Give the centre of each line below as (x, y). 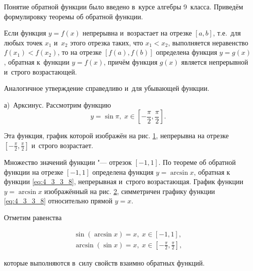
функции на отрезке (34, 172)
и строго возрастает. (62, 145)
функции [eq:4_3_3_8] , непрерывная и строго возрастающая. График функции (124, 181)
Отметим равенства (33, 217)
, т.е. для (227, 33)
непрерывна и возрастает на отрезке (137, 33)
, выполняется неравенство (208, 42)
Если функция (25, 33)
